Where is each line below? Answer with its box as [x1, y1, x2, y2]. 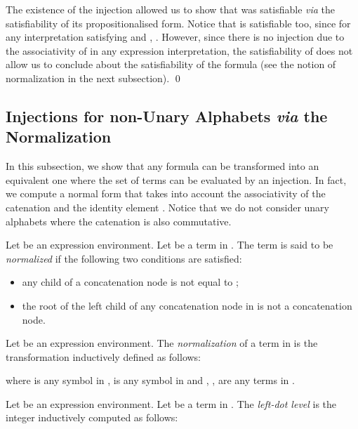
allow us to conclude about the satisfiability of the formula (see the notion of [6, 57, 336, 72]
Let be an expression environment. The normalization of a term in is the [6, 336, 318, 350]
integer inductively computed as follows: [6, 410, 178, 425]
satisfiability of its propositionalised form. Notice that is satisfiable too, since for [6, 15, 351, 30]
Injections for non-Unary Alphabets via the [6, 105, 328, 126]
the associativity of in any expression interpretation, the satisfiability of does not [6, 43, 353, 58]
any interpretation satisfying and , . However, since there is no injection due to [6, 29, 345, 44]
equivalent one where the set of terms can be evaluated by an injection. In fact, [6, 172, 347, 187]
